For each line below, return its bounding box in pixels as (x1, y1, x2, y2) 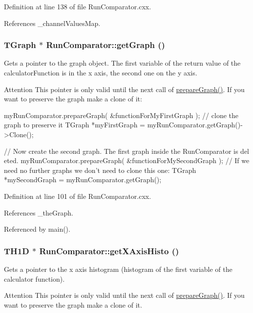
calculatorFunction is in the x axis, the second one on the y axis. (4, 68, 197, 77)
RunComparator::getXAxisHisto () (39, 244, 179, 257)
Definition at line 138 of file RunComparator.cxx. (4, 1, 151, 11)
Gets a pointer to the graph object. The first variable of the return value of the (4, 58, 241, 68)
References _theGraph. (4, 207, 74, 217)
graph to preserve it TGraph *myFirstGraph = (4, 120, 145, 130)
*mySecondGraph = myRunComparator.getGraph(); (4, 174, 162, 185)
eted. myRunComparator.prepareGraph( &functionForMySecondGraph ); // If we (4, 155, 250, 166)
